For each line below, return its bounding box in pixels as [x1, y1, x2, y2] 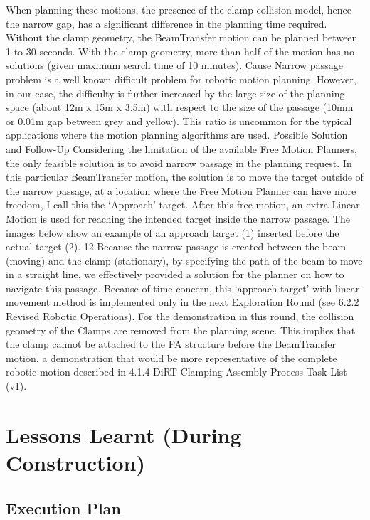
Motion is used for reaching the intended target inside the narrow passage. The [6, 211, 350, 225]
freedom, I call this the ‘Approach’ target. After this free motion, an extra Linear [6, 197, 360, 212]
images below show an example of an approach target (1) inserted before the [6, 225, 339, 240]
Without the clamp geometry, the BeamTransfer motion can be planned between [6, 30, 358, 45]
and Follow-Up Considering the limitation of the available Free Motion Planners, [6, 141, 358, 156]
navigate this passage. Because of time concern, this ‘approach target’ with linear [6, 280, 360, 295]
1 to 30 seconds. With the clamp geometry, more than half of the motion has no [6, 43, 354, 58]
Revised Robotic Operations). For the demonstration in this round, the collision [6, 309, 354, 324]
